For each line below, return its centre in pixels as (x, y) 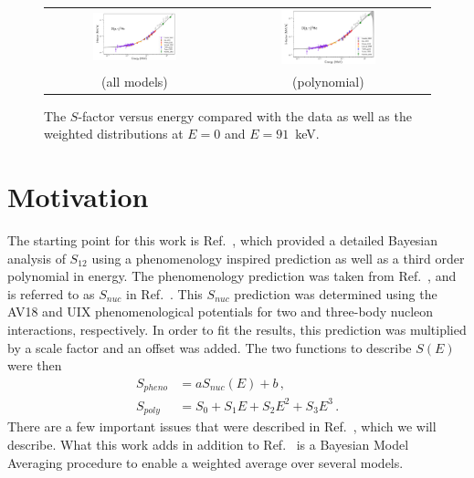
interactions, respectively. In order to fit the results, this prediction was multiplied (237, 330)
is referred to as (51, 293)
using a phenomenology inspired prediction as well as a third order (278, 258)
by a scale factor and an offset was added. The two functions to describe (210, 347)
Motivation (78, 197)
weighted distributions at (114, 134)
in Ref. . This (164, 293)
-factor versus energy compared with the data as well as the (245, 115)
